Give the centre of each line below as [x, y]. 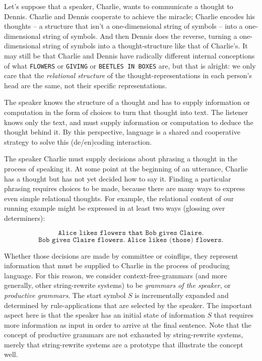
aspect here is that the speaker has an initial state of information [105, 315]
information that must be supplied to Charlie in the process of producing [117, 265]
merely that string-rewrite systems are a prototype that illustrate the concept [124, 344]
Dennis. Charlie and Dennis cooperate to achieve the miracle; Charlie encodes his [129, 16]
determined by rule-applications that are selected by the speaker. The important [128, 305]
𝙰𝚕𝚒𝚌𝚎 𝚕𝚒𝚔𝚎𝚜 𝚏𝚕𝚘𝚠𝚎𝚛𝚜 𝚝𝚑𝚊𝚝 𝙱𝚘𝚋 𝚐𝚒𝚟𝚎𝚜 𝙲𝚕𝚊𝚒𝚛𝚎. [131, 233]
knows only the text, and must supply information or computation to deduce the [129, 122]
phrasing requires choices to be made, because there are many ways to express [125, 188]
